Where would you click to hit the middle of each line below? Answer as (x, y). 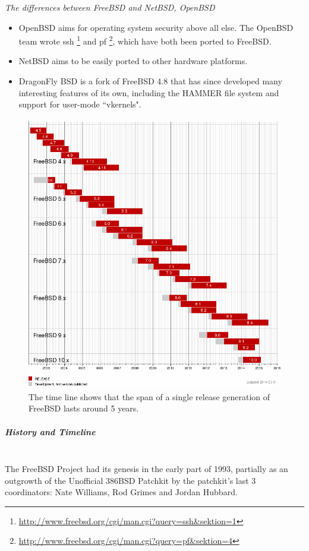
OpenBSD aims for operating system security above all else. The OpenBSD (156, 27)
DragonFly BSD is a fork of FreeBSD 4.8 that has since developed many (150, 81)
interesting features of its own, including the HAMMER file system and (149, 92)
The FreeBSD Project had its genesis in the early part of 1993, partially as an (146, 469)
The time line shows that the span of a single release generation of (149, 396)
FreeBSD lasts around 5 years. (84, 408)
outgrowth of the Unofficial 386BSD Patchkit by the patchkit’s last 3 (130, 480)
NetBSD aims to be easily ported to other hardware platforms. (133, 61)
